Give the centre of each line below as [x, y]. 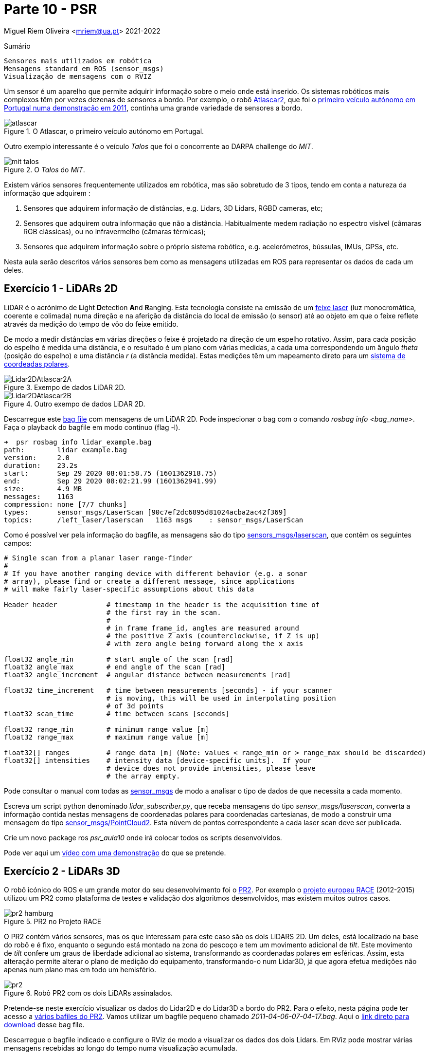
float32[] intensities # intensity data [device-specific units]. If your [158, 760]
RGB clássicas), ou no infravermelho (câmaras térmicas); [115, 231]
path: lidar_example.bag [65, 450]
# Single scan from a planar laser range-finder [98, 558]
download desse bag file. [44, 1025]
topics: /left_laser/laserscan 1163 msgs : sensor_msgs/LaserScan [154, 520]
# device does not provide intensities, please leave [211, 768]
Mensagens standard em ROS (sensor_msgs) [84, 68]
